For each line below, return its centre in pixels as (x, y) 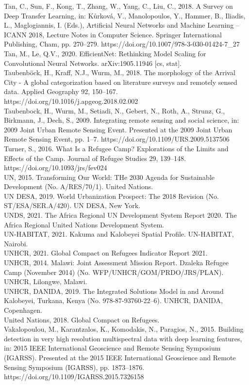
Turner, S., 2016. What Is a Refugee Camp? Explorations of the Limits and (116, 148)
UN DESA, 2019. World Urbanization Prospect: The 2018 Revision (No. (111, 196)
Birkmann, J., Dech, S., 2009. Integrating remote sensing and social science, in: (122, 120)
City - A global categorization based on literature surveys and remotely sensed (121, 82)
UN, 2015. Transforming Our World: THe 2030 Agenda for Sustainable (109, 177)
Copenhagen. (23, 310)
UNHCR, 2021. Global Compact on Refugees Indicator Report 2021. (106, 253)
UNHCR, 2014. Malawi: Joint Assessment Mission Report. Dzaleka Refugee (116, 263)
